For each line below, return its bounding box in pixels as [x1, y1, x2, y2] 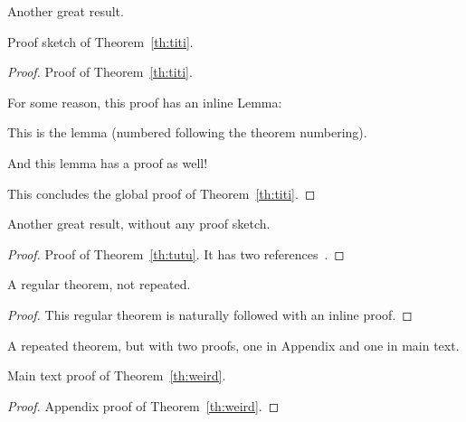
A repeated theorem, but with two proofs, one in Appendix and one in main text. [7, 335, 460, 354]
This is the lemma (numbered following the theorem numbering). [7, 123, 367, 142]
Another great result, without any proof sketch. [7, 214, 271, 233]
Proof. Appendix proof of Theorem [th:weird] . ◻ [7, 396, 280, 415]
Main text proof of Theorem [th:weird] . [7, 366, 226, 385]
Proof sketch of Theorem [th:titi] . [7, 32, 194, 51]
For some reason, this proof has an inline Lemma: [7, 92, 282, 111]
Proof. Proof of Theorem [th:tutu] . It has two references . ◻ [7, 244, 345, 263]
